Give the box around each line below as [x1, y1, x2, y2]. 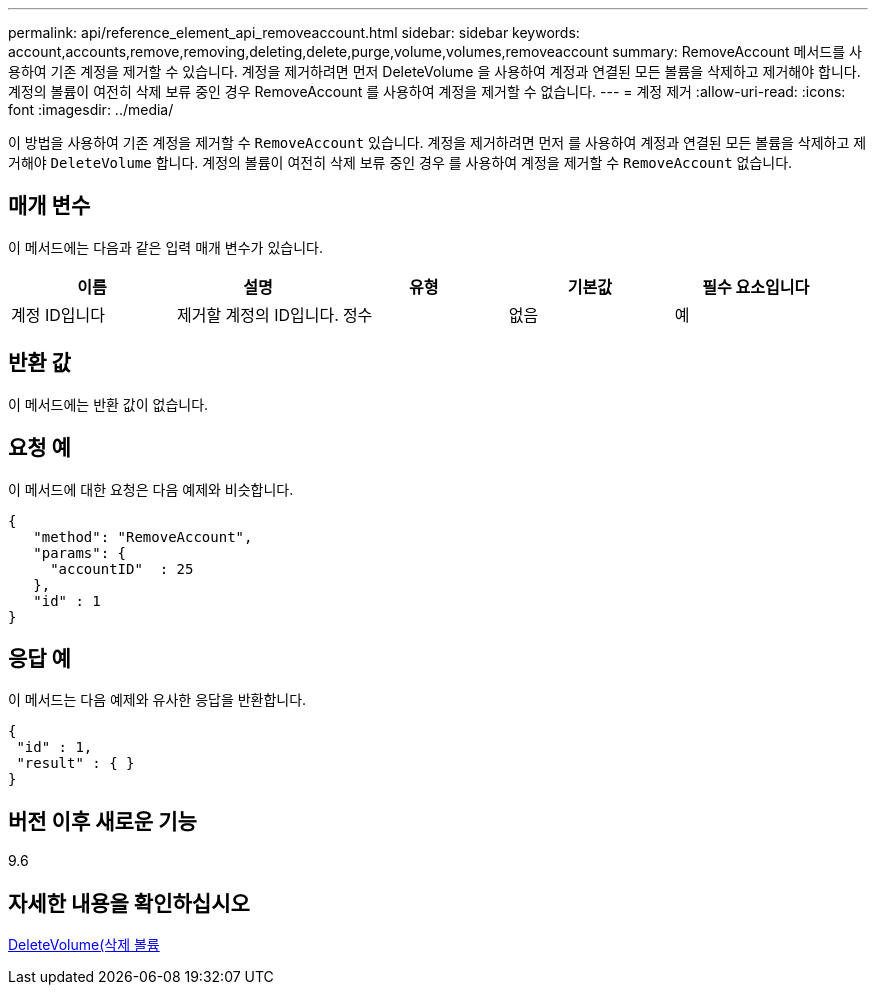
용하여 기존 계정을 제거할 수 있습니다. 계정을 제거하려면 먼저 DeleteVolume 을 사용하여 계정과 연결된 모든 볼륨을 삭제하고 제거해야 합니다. [8, 63, 861, 80]
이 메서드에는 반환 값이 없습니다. [8, 395, 209, 413]
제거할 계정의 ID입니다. [176, 304, 339, 325]
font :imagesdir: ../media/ [8, 101, 174, 118]
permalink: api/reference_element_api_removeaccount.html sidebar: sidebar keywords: [8, 24, 580, 41]
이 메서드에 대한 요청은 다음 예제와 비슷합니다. [8, 480, 294, 498]
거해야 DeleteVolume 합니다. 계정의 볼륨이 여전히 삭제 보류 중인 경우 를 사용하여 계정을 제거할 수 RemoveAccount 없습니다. [8, 154, 793, 171]
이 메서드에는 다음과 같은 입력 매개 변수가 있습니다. [8, 238, 323, 256]
